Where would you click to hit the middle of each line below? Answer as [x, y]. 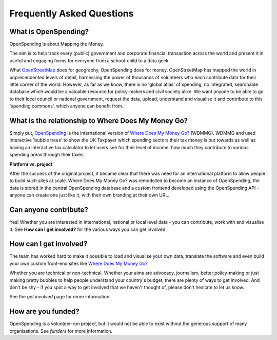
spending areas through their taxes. [47, 155]
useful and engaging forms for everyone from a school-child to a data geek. [90, 60]
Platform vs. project [31, 164]
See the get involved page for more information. [60, 297]
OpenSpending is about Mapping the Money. [57, 44]
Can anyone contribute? [49, 210]
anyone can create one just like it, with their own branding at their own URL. [89, 195]
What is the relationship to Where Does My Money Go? [99, 121]
